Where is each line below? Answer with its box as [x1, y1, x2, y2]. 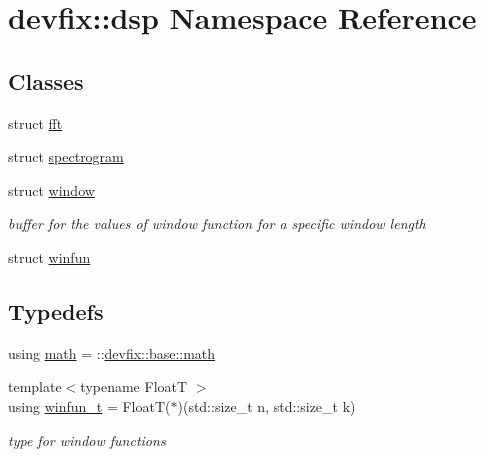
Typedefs [8, 295, 104, 326]
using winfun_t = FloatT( [8, 395, 171, 416]
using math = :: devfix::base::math [8, 342, 216, 363]
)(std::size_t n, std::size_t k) [177, 395, 356, 416]
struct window [8, 179, 95, 200]
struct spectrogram [8, 146, 124, 167]
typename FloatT [80, 376, 188, 397]
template [8, 376, 62, 397]
